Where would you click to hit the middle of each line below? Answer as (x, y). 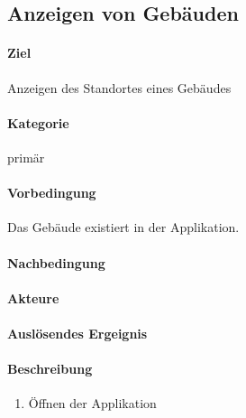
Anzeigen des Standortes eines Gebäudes (119, 87)
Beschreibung (50, 369)
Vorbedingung (52, 193)
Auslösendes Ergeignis (77, 333)
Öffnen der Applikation (92, 403)
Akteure (33, 297)
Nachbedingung (56, 262)
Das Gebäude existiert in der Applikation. (123, 227)
